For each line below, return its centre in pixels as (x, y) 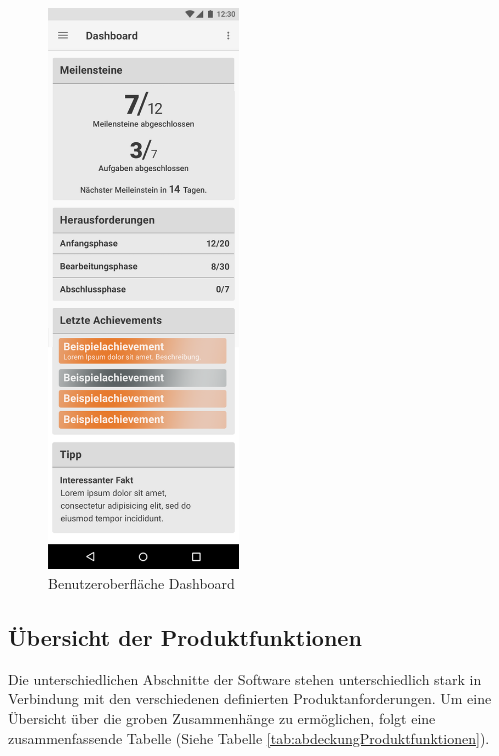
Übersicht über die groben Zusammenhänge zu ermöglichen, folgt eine (222, 718)
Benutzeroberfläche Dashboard (141, 583)
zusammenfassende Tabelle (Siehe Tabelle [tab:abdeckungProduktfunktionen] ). (249, 737)
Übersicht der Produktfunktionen (185, 637)
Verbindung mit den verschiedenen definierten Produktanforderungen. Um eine (250, 698)
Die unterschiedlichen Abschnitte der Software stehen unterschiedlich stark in (245, 678)
